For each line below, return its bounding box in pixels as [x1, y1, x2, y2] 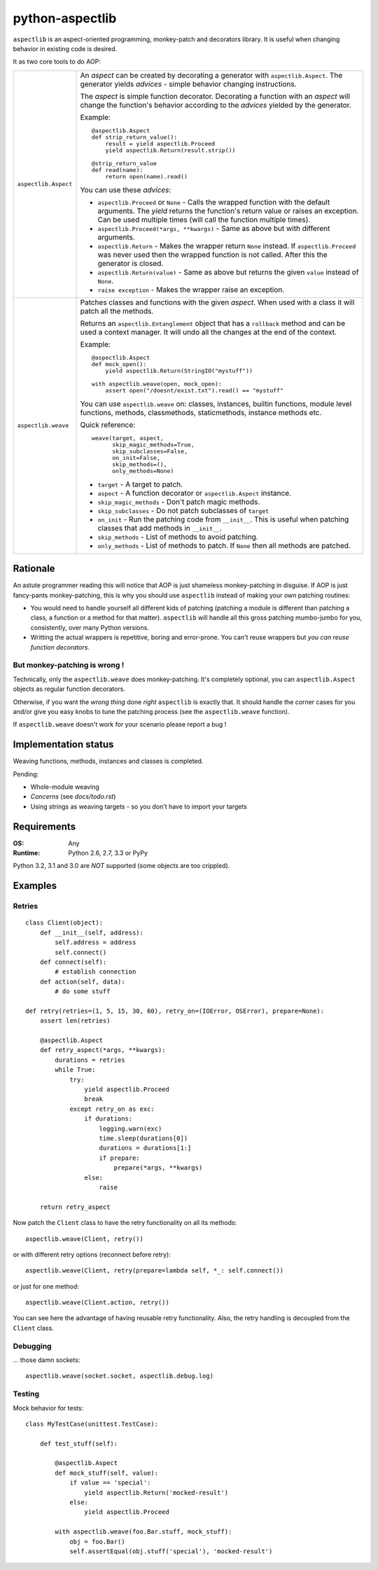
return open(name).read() [105, 172, 188, 180]
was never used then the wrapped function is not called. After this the [97, 249, 328, 259]
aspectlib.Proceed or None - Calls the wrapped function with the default [97, 197, 330, 206]
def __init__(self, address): [39, 928, 143, 937]
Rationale [13, 563, 55, 575]
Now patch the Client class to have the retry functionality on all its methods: [13, 1219, 237, 1227]
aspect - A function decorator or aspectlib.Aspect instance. [97, 488, 292, 498]
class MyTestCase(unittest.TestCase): [25, 1420, 159, 1428]
